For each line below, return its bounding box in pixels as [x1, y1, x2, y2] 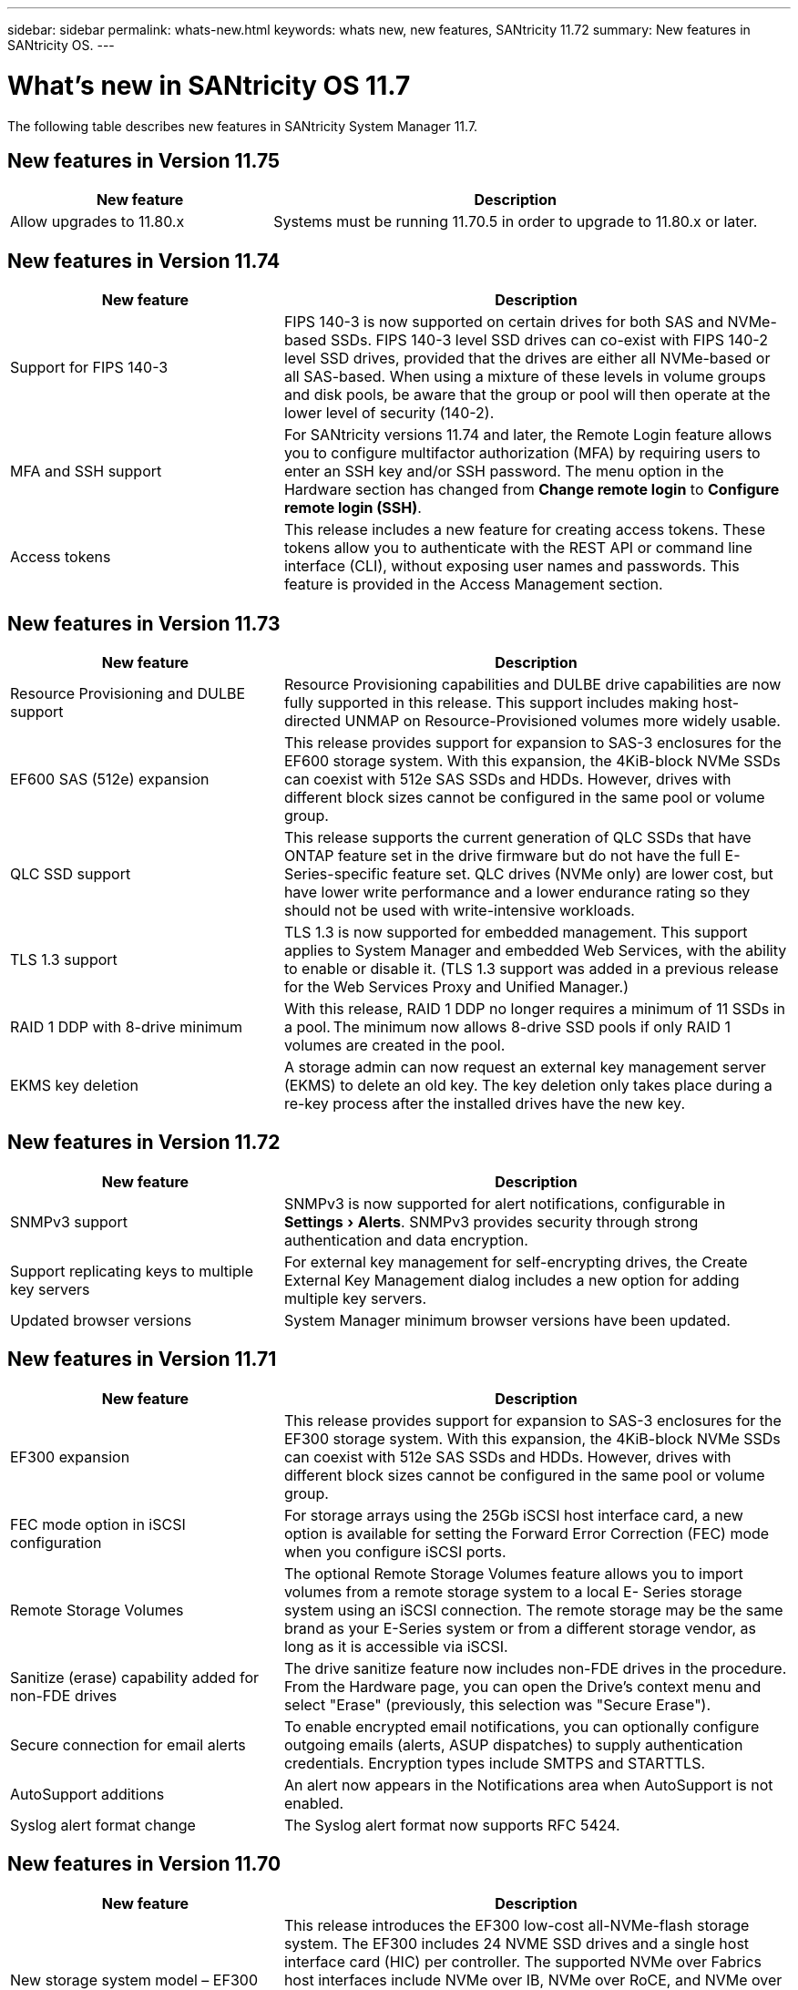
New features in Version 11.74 [7, 249, 281, 272]
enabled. [283, 1793, 344, 1812]
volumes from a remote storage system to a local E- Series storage [283, 1582, 742, 1601]
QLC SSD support [10, 865, 131, 884]
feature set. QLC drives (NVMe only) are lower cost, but [392, 865, 773, 884]
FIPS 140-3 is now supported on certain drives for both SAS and [283, 313, 724, 332]
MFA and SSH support [10, 462, 162, 481]
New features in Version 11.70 [7, 1852, 281, 1876]
